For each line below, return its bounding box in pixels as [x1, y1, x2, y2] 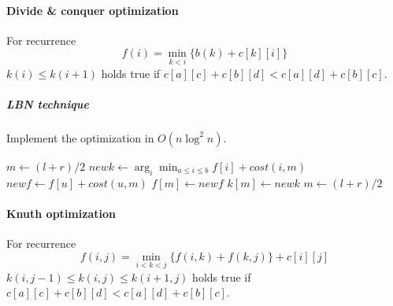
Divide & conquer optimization [6, 2, 179, 18]
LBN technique [6, 95, 89, 112]
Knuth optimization [6, 205, 116, 221]
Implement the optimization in [6, 129, 154, 146]
